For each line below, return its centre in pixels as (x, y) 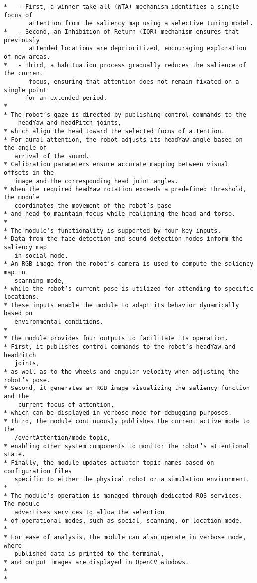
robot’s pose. (27, 380)
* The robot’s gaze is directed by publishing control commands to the (125, 115)
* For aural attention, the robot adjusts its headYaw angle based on (123, 140)
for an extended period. (66, 98)
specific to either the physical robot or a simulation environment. (132, 479)
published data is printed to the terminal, (89, 554)
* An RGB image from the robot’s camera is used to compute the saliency (129, 264)
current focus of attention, (66, 405)
